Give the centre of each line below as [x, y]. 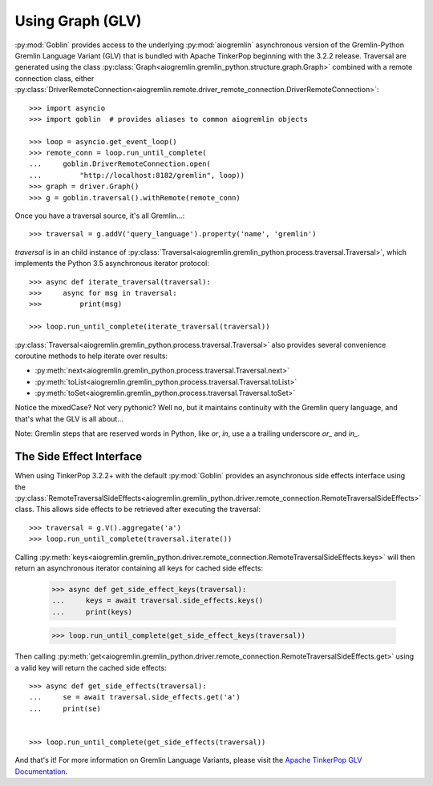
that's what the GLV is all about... [69, 419]
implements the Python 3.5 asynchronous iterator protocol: [112, 264]
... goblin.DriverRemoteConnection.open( [120, 164]
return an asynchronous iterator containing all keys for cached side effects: [139, 568]
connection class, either [55, 78]
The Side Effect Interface [79, 457]
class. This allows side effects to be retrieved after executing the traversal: [138, 510]
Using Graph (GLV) [78, 21]
